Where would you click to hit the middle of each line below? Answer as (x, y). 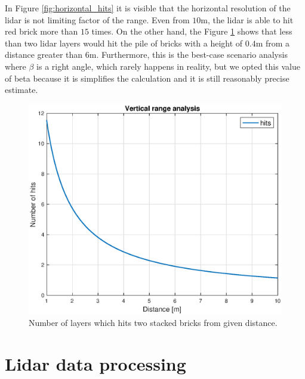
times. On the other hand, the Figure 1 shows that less (192, 31)
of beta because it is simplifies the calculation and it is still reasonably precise (147, 78)
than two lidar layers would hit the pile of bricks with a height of (124, 43)
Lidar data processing (95, 363)
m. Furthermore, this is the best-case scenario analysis (188, 55)
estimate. (21, 90)
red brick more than (41, 31)
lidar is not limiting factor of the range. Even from (97, 19)
